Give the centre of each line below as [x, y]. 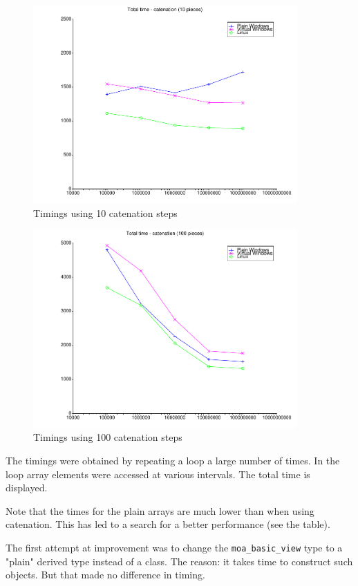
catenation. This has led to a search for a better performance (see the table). [168, 524]
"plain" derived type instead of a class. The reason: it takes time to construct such [179, 561]
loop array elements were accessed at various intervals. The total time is [158, 474]
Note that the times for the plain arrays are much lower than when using [160, 510]
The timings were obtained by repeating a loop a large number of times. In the [173, 460]
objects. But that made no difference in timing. [105, 575]
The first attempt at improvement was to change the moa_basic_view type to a [174, 547]
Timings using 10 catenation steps [105, 212]
